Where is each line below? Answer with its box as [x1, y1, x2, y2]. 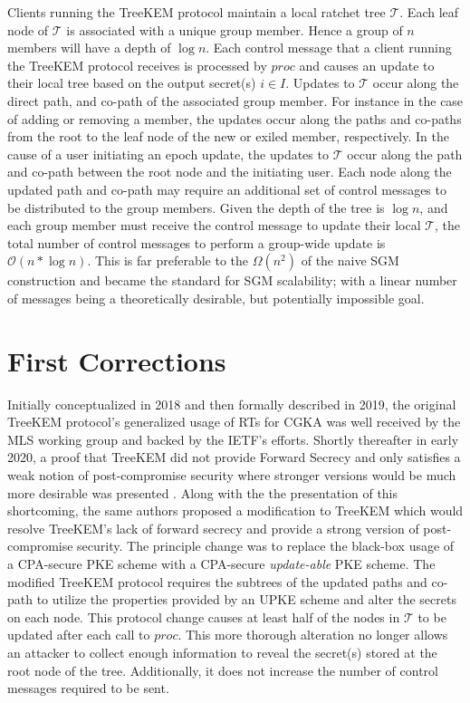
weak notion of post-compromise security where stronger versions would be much [7, 466, 456, 484]
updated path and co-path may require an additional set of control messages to [7, 179, 446, 198]
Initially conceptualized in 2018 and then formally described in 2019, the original [7, 394, 456, 413]
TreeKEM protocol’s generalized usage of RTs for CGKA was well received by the [7, 412, 461, 431]
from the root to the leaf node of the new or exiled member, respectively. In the [7, 127, 449, 146]
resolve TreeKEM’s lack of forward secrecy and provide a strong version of [7, 518, 419, 537]
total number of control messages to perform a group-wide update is [7, 233, 386, 252]
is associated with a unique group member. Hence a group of [66, 20, 403, 39]
